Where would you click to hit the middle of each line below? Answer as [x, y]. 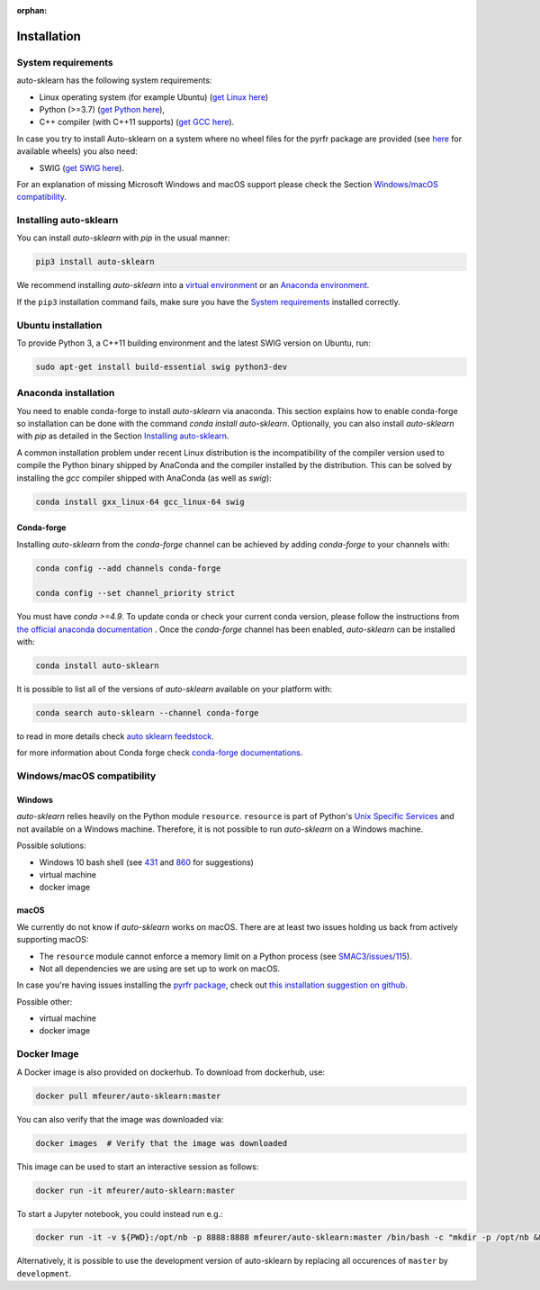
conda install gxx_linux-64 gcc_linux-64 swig [140, 501]
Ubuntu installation [59, 325]
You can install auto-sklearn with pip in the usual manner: [123, 238]
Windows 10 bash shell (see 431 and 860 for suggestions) [146, 862]
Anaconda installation [66, 393]
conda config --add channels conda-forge [128, 568]
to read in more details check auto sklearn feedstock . [116, 736]
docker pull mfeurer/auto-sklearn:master [128, 1096]
